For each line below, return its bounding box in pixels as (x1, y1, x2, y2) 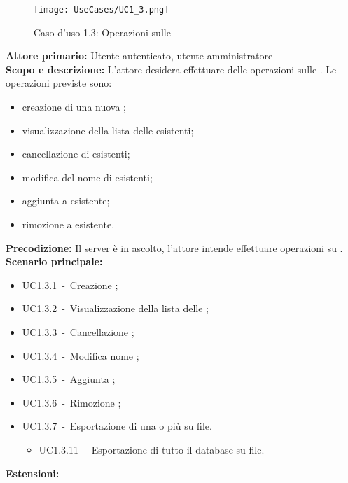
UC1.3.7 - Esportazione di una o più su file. (22, 419, 212, 433)
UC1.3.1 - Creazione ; (22, 277, 118, 292)
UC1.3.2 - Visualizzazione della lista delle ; (22, 301, 209, 316)
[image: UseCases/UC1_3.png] (34, 5, 169, 15)
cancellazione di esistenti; (22, 146, 130, 161)
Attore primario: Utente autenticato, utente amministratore (6, 48, 273, 63)
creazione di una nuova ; (22, 99, 127, 114)
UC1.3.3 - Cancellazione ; (22, 324, 134, 339)
